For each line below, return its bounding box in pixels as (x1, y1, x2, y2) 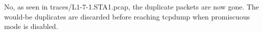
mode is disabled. (4, 21, 58, 31)
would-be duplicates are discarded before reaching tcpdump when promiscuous (4, 11, 250, 21)
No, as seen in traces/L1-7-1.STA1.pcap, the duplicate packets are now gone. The (4, 1, 259, 11)
